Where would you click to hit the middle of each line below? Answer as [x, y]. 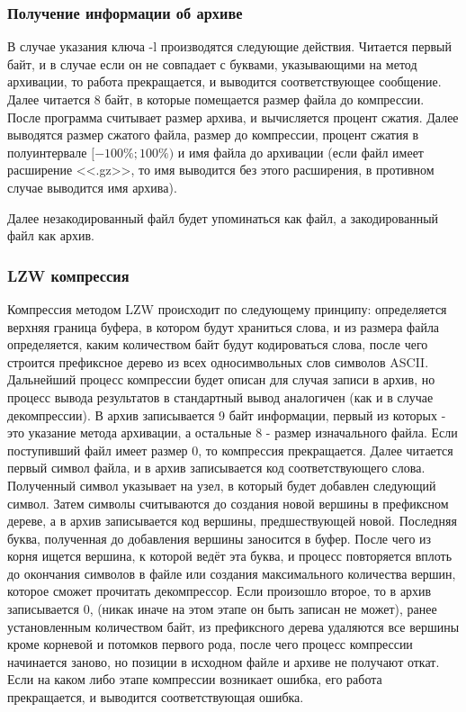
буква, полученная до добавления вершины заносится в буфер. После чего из [220, 538]
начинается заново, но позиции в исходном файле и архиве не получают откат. [224, 661]
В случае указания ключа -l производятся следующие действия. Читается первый [229, 46]
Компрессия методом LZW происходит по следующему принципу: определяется [227, 308]
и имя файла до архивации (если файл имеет [300, 152]
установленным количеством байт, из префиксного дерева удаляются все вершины [233, 626]
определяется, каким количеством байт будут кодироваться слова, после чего [218, 344]
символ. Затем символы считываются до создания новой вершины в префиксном [228, 503]
